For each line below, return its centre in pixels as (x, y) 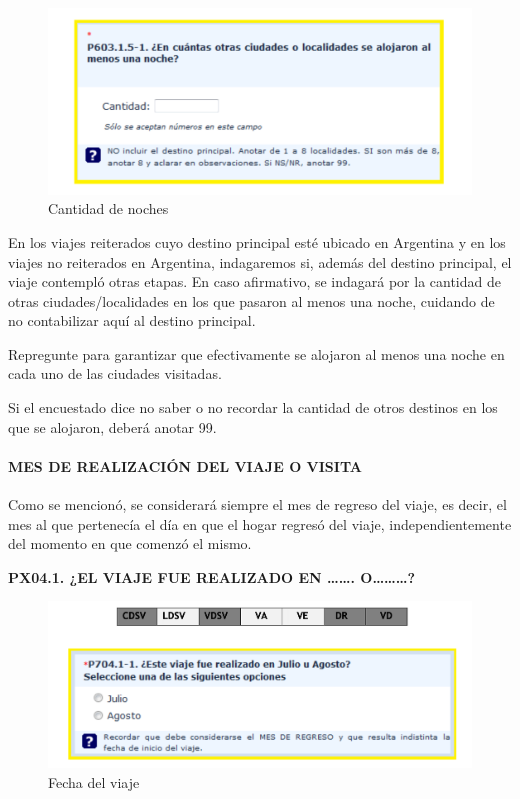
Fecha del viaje (94, 782)
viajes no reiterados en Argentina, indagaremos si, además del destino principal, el (260, 261)
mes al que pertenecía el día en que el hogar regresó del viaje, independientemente (260, 523)
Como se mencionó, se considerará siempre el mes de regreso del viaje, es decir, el (257, 504)
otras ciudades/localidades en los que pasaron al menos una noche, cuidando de (251, 300)
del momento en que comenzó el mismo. (130, 543)
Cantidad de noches (108, 208)
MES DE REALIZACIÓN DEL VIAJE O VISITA (185, 465)
